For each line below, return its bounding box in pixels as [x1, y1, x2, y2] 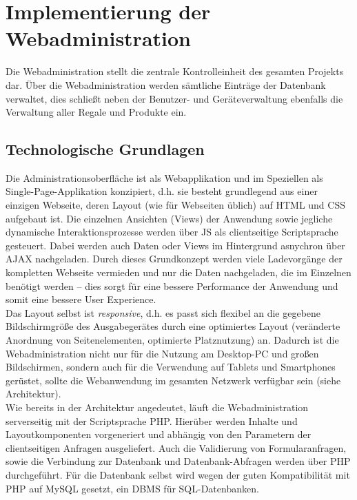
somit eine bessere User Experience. [6, 292, 156, 306]
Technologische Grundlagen [6, 138, 205, 160]
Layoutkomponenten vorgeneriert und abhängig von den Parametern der [6, 427, 312, 441]
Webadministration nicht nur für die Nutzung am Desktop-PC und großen [6, 346, 319, 360]
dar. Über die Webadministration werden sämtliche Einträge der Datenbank [6, 77, 326, 92]
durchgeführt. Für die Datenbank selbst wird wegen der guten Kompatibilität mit [6, 467, 350, 481]
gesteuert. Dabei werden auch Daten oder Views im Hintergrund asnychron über [6, 238, 345, 252]
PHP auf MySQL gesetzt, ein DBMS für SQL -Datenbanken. [6, 481, 259, 495]
